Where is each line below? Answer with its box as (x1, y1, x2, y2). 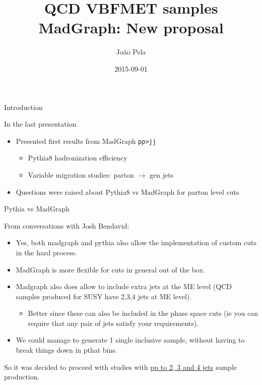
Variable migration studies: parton (28, 169, 134, 180)
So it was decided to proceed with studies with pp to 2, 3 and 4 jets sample (4, 361, 237, 372)
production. (4, 371, 40, 382)
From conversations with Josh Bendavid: (4, 220, 129, 231)
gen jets (149, 169, 174, 180)
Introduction (4, 101, 43, 112)
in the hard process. (16, 247, 77, 257)
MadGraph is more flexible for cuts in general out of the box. (16, 264, 205, 274)
